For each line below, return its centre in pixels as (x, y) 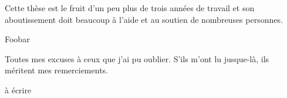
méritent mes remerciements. (56, 70)
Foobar (17, 39)
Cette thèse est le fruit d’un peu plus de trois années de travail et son (130, 8)
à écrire (18, 89)
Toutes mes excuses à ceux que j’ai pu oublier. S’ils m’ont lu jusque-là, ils (137, 58)
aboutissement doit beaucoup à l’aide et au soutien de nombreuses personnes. (144, 19)
